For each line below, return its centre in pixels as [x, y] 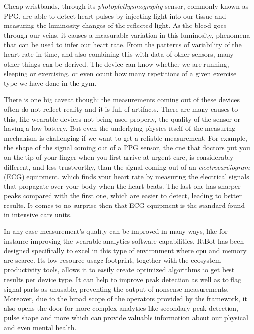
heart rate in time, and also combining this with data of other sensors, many [119, 54]
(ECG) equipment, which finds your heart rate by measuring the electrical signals [127, 176]
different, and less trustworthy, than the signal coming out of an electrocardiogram [127, 167]
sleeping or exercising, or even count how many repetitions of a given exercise [120, 73]
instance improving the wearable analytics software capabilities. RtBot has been [124, 241]
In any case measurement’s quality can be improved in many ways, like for [116, 231]
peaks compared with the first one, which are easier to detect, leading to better [123, 195]
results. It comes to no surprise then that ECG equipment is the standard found [124, 205]
